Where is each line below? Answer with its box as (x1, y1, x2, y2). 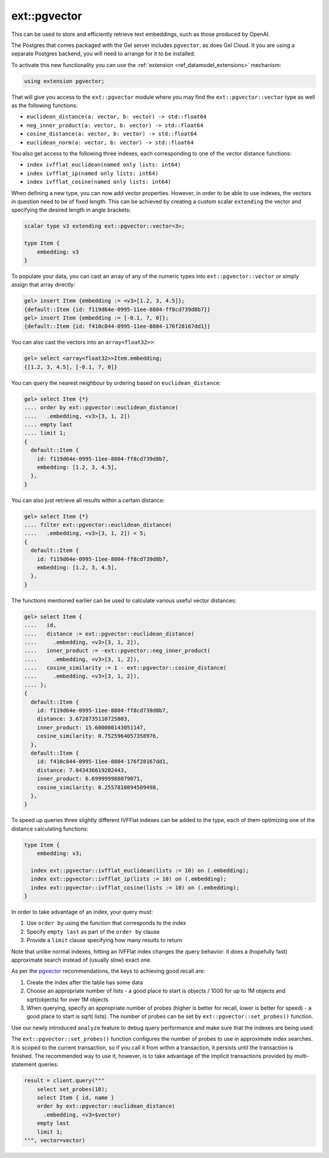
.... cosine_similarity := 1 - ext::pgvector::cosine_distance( (24, 665, 227, 671)
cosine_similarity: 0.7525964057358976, (37, 732, 160, 740)
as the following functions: (11, 102, 78, 109)
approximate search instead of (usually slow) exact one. (11, 956, 152, 963)
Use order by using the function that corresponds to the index (26, 920, 186, 927)
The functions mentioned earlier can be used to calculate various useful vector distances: (11, 596, 237, 604)
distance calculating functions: (11, 825, 88, 832)
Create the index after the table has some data (26, 979, 143, 986)
